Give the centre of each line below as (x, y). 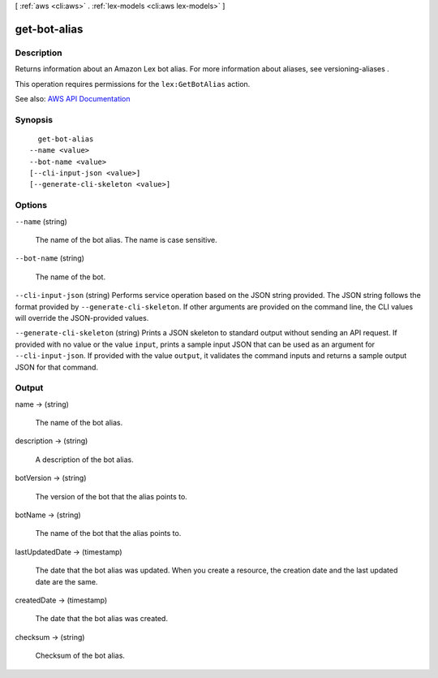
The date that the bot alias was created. (101, 619)
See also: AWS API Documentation (73, 98)
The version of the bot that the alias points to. (112, 496)
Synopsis (34, 119)
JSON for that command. (57, 367)
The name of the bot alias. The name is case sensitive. (127, 240)
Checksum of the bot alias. (80, 656)
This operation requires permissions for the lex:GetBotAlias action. (133, 84)
